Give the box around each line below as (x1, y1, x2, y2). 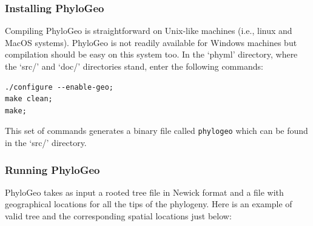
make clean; (5, 95, 53, 104)
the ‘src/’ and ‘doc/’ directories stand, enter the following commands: (5, 60, 263, 72)
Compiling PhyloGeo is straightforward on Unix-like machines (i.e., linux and (5, 24, 292, 37)
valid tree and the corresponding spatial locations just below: (5, 210, 232, 222)
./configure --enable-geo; (5, 82, 113, 91)
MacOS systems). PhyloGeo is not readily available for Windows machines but (5, 36, 297, 48)
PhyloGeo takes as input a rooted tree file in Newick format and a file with (5, 185, 284, 198)
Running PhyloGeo (5, 162, 100, 177)
